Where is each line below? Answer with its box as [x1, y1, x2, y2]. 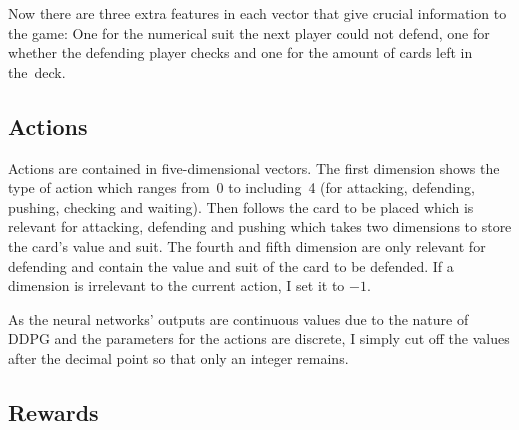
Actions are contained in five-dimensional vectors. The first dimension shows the [8, 157, 500, 178]
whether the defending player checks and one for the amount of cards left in [8, 42, 473, 63]
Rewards [8, 396, 99, 427]
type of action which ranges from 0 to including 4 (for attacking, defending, [8, 177, 475, 198]
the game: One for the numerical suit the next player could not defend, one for [8, 22, 490, 43]
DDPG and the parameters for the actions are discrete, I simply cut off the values [8, 328, 510, 349]
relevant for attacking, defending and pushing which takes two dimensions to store [8, 216, 512, 237]
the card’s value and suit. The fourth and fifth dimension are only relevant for [8, 235, 486, 256]
